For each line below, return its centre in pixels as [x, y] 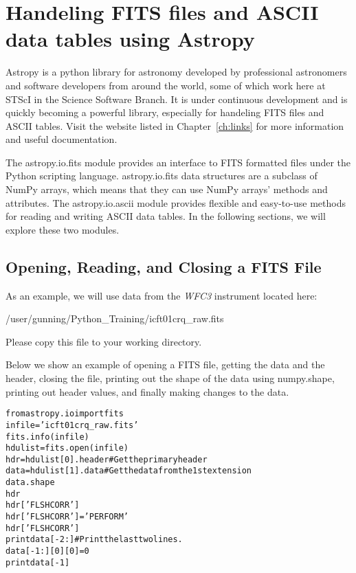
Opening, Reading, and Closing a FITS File [164, 266]
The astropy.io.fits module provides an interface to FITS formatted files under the [178, 162]
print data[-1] [38, 562]
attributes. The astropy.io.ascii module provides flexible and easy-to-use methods [176, 202]
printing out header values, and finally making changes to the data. [147, 391]
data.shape [30, 483]
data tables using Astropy [130, 39]
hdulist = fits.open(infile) [67, 448]
